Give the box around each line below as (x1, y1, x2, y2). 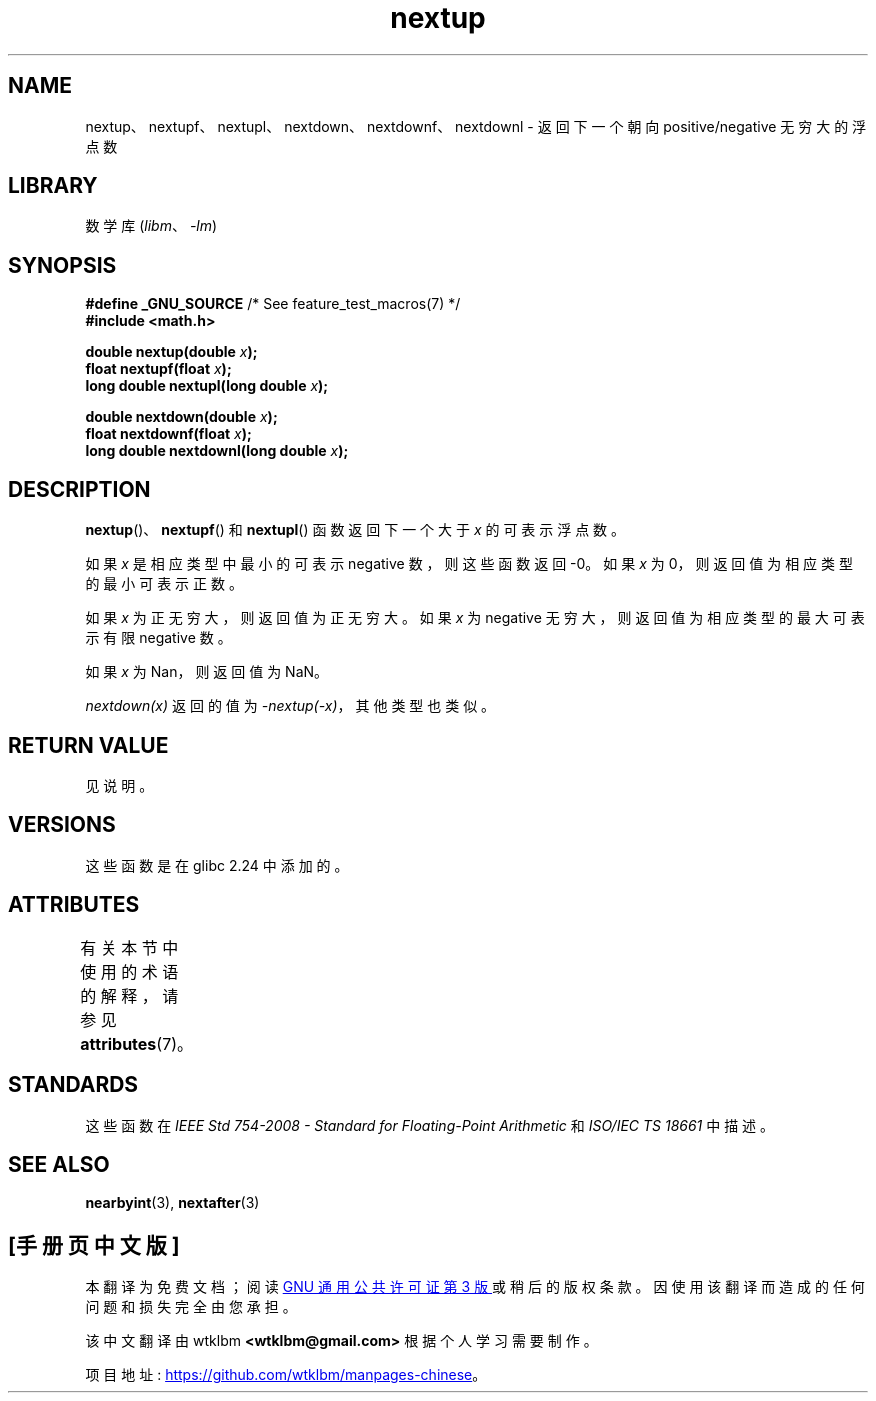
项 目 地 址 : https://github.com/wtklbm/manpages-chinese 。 (85, 1366, 487, 1384)
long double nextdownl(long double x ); (85, 442, 349, 460)
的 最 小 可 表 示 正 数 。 (85, 575, 243, 593)
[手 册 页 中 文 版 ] (8, 1232, 180, 1258)
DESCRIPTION (8, 476, 151, 502)
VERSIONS (8, 812, 116, 838)
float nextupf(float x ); (85, 360, 232, 378)
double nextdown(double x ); (85, 408, 278, 426)
